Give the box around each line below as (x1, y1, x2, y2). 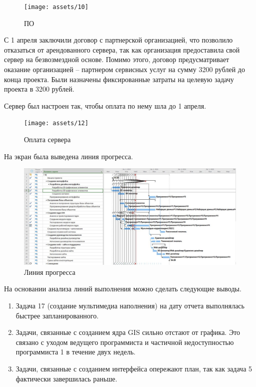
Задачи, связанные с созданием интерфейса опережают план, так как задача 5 (15, 363, 252, 373)
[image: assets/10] (24, 4, 88, 11)
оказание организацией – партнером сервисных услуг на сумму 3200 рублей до (4, 64, 245, 75)
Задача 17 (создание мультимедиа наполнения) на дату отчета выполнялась (15, 300, 244, 310)
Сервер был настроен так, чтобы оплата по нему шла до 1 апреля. (4, 100, 206, 111)
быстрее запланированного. (15, 310, 99, 320)
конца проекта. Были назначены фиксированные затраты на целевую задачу (4, 74, 234, 84)
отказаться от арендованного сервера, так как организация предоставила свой (4, 44, 240, 55)
